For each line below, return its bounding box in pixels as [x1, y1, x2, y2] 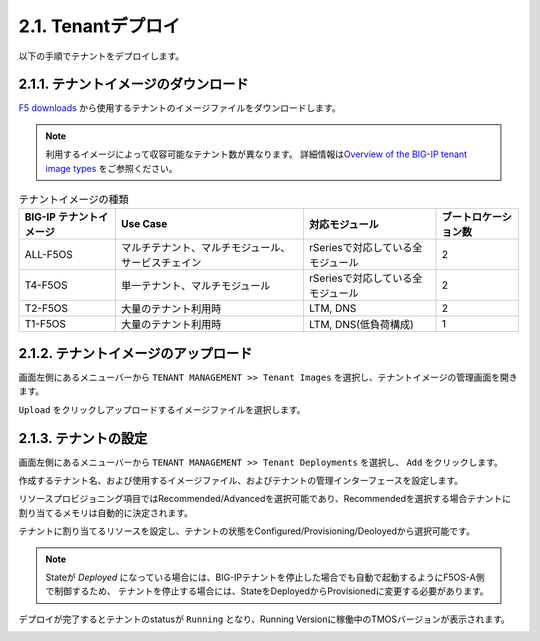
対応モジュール [308, 218, 379, 232]
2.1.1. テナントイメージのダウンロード [18, 76, 249, 93]
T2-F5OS [24, 301, 69, 315]
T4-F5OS [24, 278, 69, 292]
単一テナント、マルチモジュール [120, 279, 271, 293]
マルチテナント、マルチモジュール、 [120, 241, 291, 255]
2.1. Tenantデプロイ [18, 15, 181, 37]
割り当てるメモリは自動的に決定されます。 [18, 506, 194, 519]
